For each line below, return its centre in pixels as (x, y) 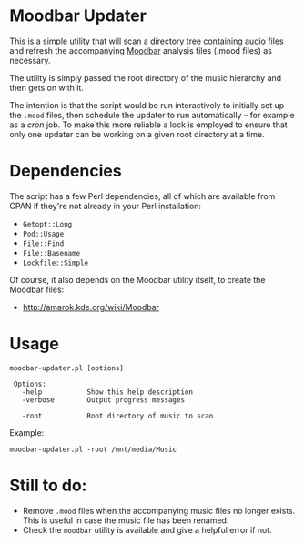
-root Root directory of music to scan (117, 416)
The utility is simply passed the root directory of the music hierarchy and (146, 77)
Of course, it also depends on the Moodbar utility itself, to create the (137, 279)
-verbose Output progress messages (103, 400)
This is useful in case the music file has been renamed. (126, 520)
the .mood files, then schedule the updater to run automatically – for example (152, 115)
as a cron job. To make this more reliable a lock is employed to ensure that (149, 125)
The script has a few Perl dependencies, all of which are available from (142, 196)
